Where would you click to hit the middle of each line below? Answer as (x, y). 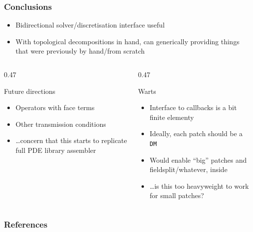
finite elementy (172, 117)
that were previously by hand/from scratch (80, 51)
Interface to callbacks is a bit (193, 107)
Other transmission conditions (61, 124)
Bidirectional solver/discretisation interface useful (90, 25)
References (26, 224)
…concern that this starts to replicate (71, 140)
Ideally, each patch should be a (196, 133)
